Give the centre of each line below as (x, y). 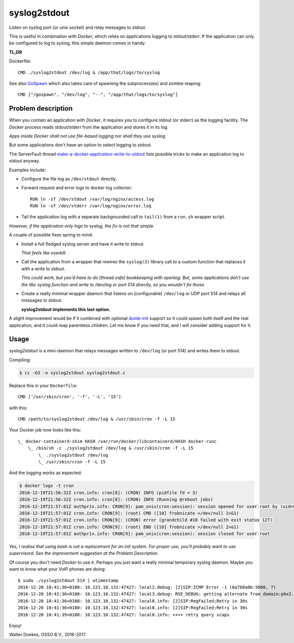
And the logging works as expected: (46, 473)
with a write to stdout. (43, 269)
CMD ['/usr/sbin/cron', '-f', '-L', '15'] (70, 397)
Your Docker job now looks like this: (45, 430)
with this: (18, 408)
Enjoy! (15, 625)
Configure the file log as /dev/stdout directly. (69, 179)
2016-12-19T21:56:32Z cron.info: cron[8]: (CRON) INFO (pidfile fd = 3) (109, 493)
